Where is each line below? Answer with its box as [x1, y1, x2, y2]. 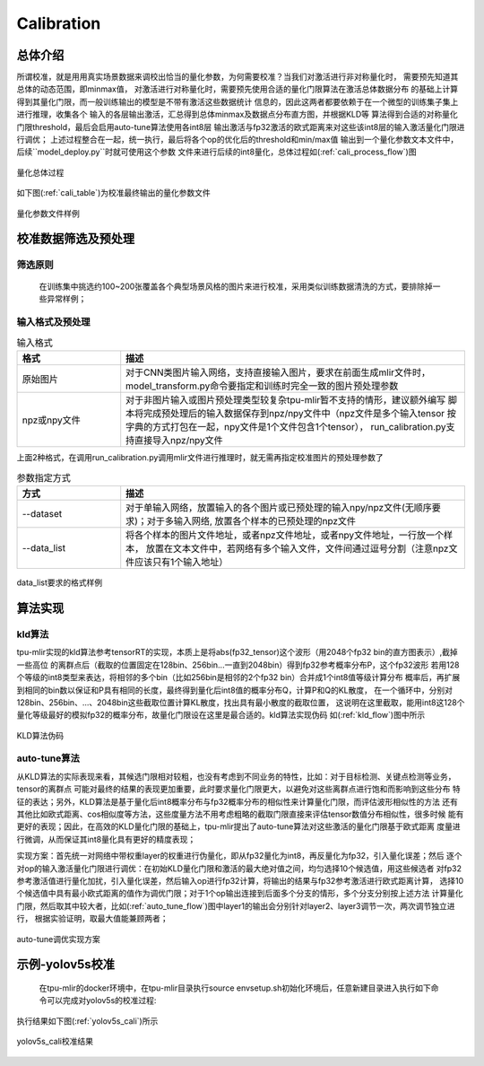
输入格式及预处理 [16, 315, 91, 328]
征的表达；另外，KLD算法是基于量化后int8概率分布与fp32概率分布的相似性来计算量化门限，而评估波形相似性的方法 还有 [16, 796, 459, 807]
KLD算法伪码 [16, 730, 65, 740]
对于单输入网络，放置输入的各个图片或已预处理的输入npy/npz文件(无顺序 [125, 502, 432, 514]
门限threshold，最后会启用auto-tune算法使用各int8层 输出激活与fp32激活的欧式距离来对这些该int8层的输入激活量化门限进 [16, 121, 465, 132]
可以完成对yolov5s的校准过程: [46, 995, 157, 1006]
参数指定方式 [16, 472, 72, 485]
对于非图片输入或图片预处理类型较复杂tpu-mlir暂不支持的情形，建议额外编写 [125, 394, 446, 406]
